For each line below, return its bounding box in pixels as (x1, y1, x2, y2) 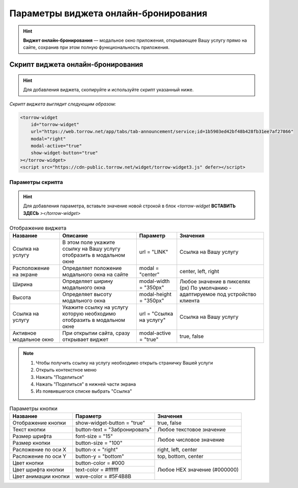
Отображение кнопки (12, 419, 66, 426)
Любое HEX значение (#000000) (157, 466, 239, 473)
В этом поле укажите (62, 239, 115, 246)
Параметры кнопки (9, 405, 58, 412)
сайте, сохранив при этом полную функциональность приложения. (23, 44, 170, 50)
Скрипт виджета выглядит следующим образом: (9, 101, 116, 107)
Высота (12, 294, 32, 301)
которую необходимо (62, 310, 116, 317)
